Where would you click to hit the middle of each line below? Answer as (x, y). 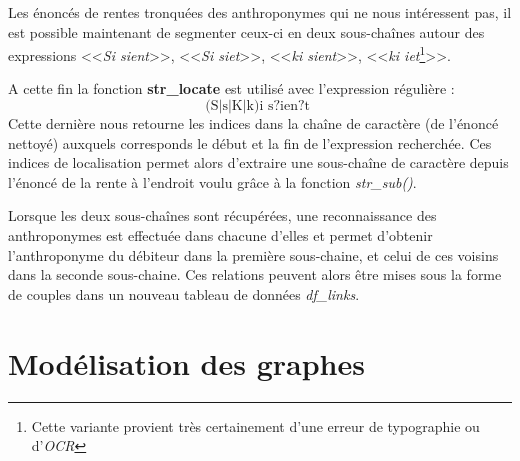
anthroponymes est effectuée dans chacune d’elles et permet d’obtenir (220, 235)
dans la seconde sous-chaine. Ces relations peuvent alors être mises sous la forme (255, 274)
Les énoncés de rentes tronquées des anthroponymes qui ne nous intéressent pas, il (260, 12)
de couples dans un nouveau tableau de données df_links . (184, 293)
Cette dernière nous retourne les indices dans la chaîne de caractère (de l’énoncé (253, 123)
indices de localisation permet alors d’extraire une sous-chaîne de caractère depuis (258, 162)
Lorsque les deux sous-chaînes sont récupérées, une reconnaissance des (222, 215)
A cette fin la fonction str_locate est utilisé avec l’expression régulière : (231, 88)
